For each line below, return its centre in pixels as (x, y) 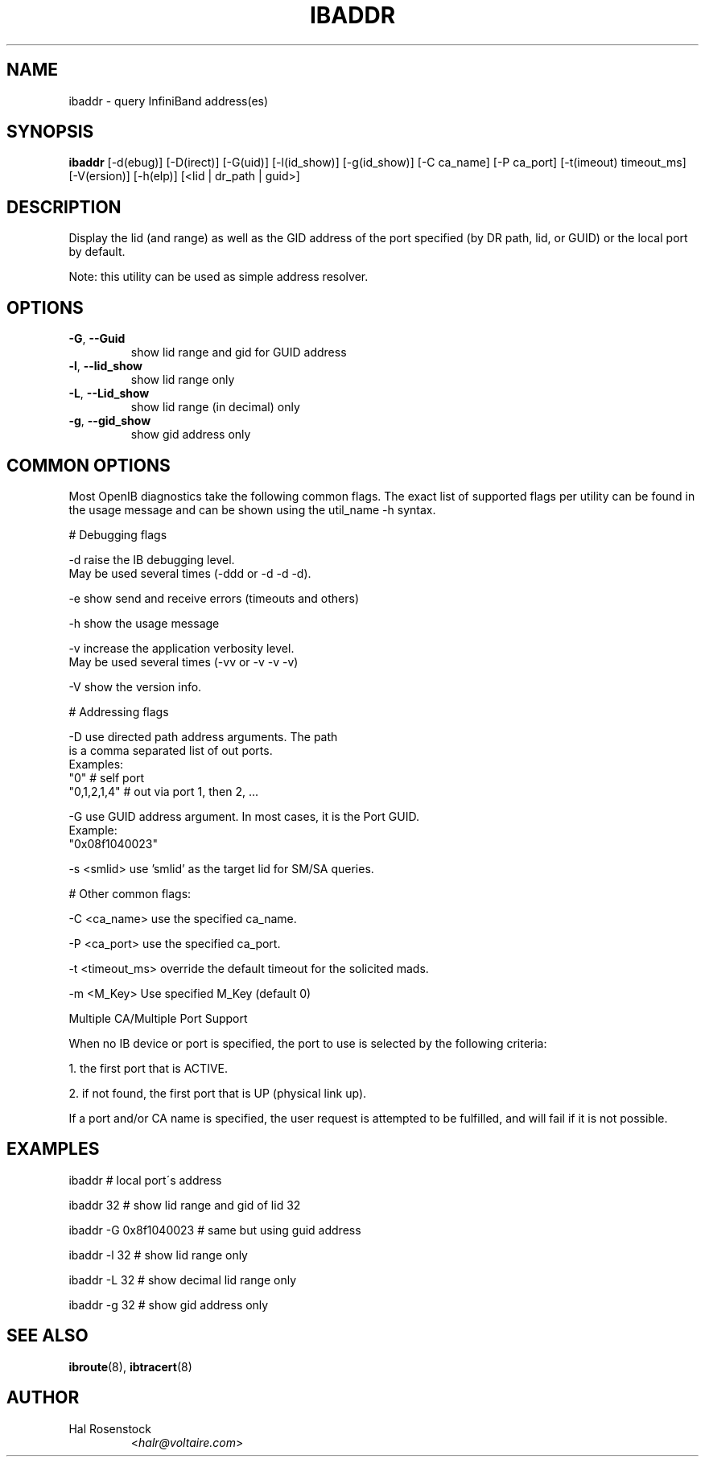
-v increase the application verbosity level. (181, 648)
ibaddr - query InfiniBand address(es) (169, 101)
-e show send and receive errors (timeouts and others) (214, 598)
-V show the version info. (135, 686)
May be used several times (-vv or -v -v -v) (183, 661)
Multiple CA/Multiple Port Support (158, 1018)
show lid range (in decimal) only (215, 407)
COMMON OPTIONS (89, 465)
